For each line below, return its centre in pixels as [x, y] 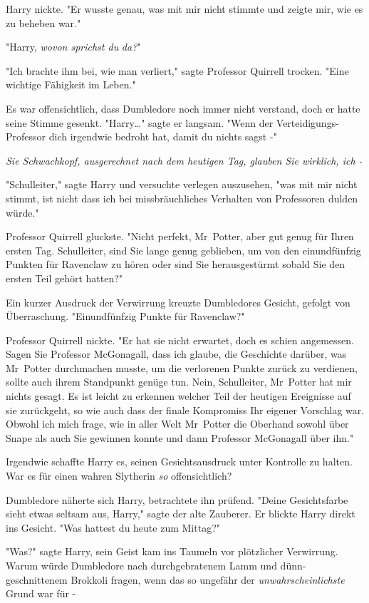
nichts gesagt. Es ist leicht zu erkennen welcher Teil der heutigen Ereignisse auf [178, 396]
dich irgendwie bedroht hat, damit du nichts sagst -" [163, 136]
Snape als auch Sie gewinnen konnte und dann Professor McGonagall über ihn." [180, 437]
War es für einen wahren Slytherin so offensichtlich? [119, 476]
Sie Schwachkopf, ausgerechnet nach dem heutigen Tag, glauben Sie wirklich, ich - [184, 160]
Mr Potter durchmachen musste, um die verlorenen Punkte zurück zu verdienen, [182, 367]
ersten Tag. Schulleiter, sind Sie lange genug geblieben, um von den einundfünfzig [183, 250]
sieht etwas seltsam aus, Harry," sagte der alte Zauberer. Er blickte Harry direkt [181, 514]
